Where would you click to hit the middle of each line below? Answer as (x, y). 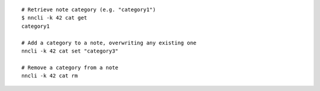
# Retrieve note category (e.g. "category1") (89, 10)
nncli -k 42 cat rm (50, 76)
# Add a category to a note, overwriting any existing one (109, 43)
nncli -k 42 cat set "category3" (70, 51)
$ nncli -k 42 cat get (55, 18)
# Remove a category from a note (70, 67)
